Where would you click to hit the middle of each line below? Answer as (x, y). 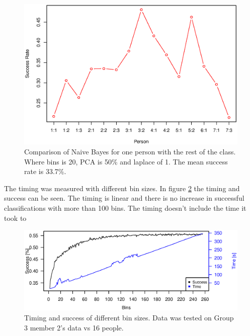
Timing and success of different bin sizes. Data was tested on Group (129, 317)
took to (15, 218)
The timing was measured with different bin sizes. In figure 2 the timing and (122, 188)
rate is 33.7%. (45, 171)
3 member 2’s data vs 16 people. (74, 327)
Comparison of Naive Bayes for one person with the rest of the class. (130, 151)
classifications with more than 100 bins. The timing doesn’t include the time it (125, 207)
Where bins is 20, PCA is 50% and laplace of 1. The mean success (126, 161)
